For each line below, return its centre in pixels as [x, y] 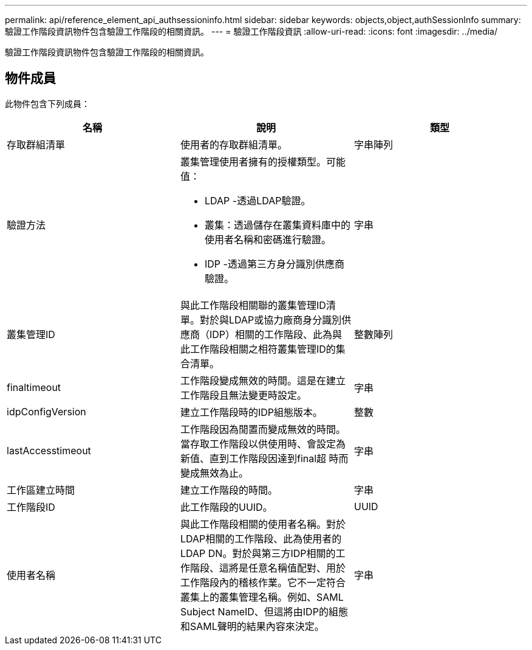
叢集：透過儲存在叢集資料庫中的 [277, 225]
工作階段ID [31, 507]
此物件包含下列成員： [47, 103]
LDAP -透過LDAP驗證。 [257, 200]
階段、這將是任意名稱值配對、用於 [268, 568]
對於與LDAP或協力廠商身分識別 [271, 320]
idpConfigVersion [46, 411]
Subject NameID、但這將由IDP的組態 [264, 611]
